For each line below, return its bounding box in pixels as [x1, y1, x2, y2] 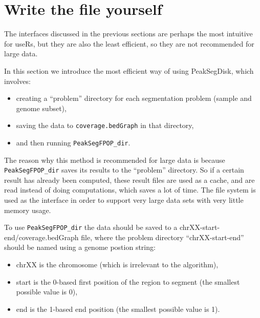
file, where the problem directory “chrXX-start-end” [81, 231, 244, 242]
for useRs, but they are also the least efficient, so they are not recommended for [4, 38, 254, 49]
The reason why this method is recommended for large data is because [4, 154, 225, 165]
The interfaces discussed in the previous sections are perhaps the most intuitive [4, 28, 253, 39]
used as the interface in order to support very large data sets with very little [4, 195, 244, 205]
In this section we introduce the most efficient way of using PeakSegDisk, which [4, 65, 254, 76]
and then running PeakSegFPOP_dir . [16, 137, 131, 147]
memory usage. [4, 204, 51, 215]
